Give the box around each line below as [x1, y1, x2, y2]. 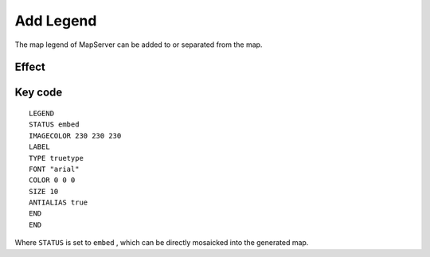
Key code [14, 86, 63, 99]
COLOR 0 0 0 [29, 176, 76, 185]
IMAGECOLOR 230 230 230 [29, 131, 122, 140]
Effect [14, 60, 45, 74]
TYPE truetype [29, 154, 84, 162]
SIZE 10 [29, 187, 59, 196]
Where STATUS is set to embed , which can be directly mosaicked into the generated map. [14, 238, 309, 247]
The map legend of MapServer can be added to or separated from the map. [14, 40, 263, 49]
